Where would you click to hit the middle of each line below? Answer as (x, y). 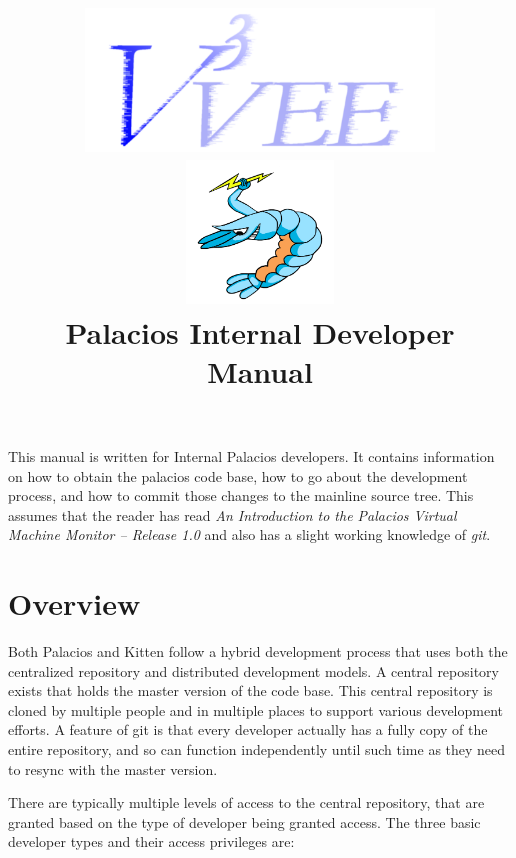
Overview (74, 603)
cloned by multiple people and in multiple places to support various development (255, 709)
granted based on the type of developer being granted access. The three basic (244, 821)
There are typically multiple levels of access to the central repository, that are (246, 802)
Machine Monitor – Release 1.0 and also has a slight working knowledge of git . (249, 534)
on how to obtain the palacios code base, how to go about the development (238, 475)
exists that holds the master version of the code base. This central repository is (250, 690)
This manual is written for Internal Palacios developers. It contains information (251, 455)
